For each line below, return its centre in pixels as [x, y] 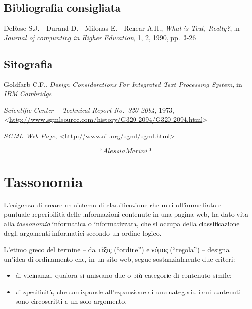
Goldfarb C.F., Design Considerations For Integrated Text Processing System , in [123, 84]
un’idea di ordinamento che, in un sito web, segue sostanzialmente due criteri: [119, 259]
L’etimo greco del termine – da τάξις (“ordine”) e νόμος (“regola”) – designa [117, 249]
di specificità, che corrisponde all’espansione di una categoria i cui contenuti [128, 291]
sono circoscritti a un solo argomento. [71, 301]
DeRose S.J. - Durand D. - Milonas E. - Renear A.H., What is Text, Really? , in [122, 28]
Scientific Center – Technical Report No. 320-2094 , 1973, [89, 110]
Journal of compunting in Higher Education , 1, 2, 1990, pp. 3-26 [100, 37]
